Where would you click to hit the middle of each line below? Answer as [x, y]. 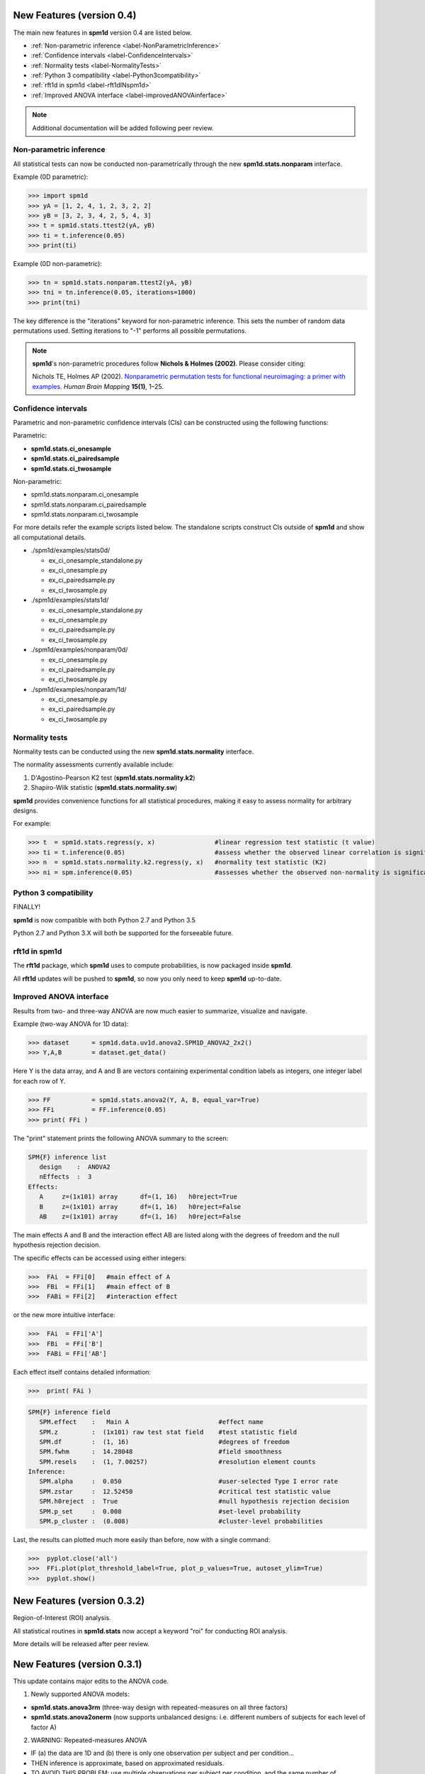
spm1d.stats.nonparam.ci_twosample [85, 514]
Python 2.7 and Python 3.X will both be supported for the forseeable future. [123, 933]
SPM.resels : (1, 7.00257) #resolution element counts [177, 1461]
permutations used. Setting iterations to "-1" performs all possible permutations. [130, 331]
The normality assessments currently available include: [93, 765]
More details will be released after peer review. [81, 1644]
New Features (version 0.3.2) [79, 1601]
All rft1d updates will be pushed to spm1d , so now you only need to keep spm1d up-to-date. [147, 979]
